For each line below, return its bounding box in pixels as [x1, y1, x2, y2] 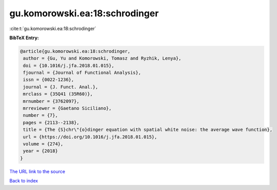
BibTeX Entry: [9, 35, 39, 41]
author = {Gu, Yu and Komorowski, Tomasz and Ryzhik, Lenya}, [23, 56, 182, 61]
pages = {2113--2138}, [23, 120, 80, 125]
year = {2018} [23, 148, 58, 154]
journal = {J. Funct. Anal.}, [23, 84, 99, 90]
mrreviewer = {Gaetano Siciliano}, [23, 105, 112, 112]
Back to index [9, 178, 38, 184]
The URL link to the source [9, 168, 66, 174]
